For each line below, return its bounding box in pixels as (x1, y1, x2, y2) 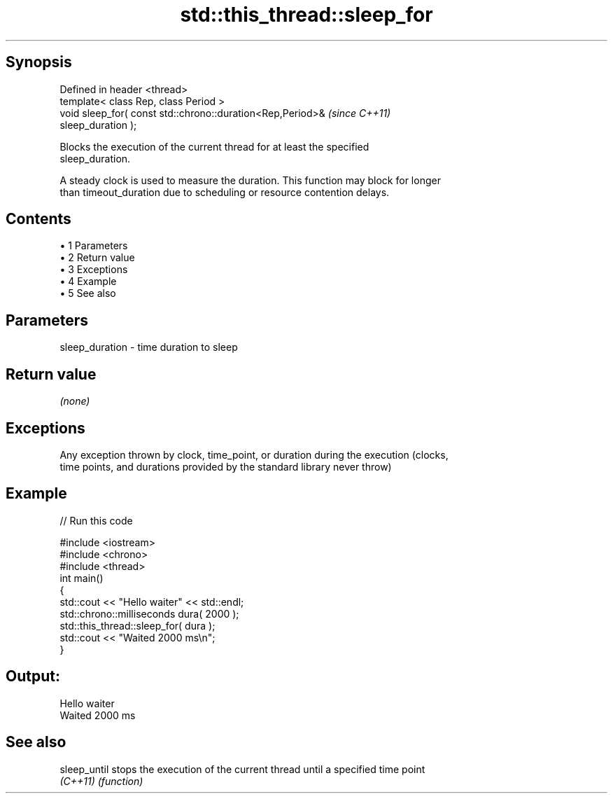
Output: (6, 667, 60, 686)
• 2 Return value (59, 251, 135, 264)
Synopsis (6, 53, 72, 71)
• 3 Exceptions (59, 263, 128, 276)
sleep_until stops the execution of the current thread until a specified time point (59, 763, 425, 775)
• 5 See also (59, 287, 116, 300)
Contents (6, 210, 71, 228)
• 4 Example (59, 275, 117, 288)
